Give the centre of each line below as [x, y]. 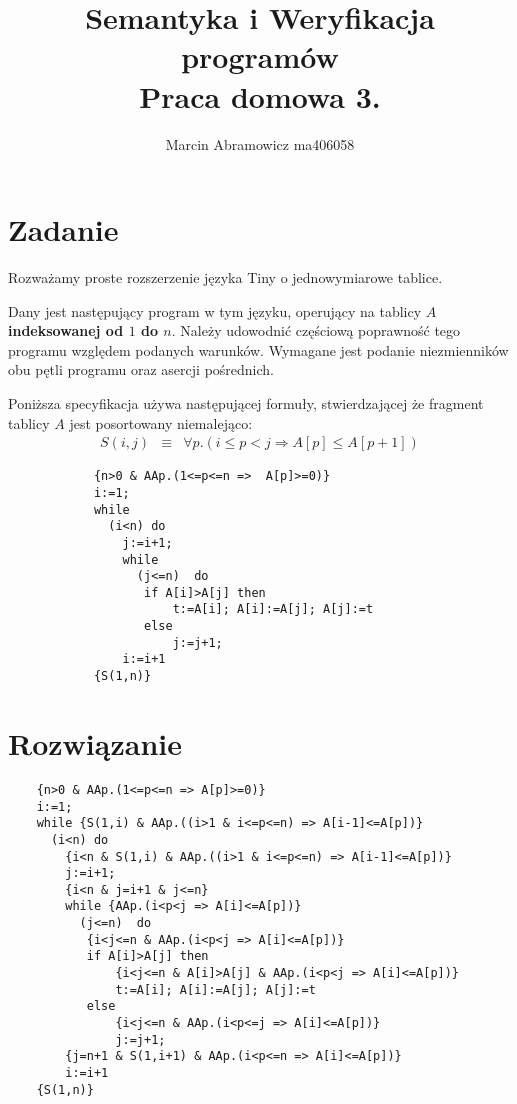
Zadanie [63, 229]
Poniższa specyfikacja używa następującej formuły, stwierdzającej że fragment [246, 403]
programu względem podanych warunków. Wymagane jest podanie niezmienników [258, 349]
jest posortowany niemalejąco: [161, 422]
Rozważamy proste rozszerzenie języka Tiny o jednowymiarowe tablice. [225, 277]
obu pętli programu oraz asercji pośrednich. [141, 369]
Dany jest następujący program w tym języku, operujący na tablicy [215, 310]
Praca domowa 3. [260, 95]
